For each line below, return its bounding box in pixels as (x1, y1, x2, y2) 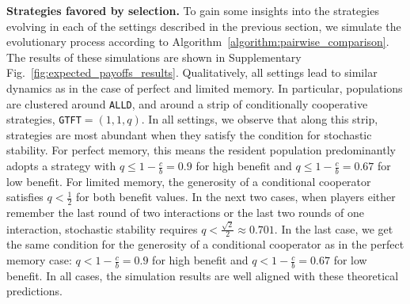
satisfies (6, 188, 44, 205)
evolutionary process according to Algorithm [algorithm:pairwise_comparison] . (6, 33, 389, 50)
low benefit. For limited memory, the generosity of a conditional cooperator (6, 173, 371, 189)
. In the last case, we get (274, 220, 393, 237)
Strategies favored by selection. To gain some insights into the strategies (6, 2, 379, 18)
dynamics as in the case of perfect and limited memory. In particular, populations (6, 79, 403, 96)
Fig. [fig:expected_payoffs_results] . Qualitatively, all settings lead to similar (6, 64, 378, 81)
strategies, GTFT (6, 111, 82, 127)
